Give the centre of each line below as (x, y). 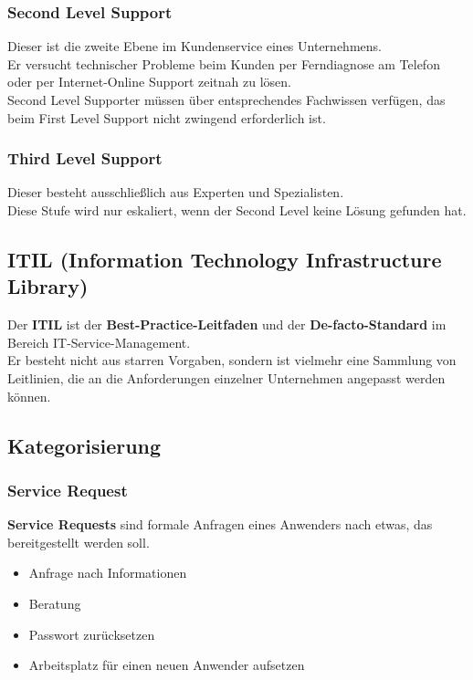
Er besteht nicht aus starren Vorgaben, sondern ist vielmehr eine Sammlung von (232, 360)
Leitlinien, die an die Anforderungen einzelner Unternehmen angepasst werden (226, 377)
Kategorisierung (84, 445)
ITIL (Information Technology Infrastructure (225, 259)
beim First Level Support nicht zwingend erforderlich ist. (167, 117)
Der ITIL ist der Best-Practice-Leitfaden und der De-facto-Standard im (227, 324)
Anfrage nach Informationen (108, 573)
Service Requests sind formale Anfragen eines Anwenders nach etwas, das (220, 524)
